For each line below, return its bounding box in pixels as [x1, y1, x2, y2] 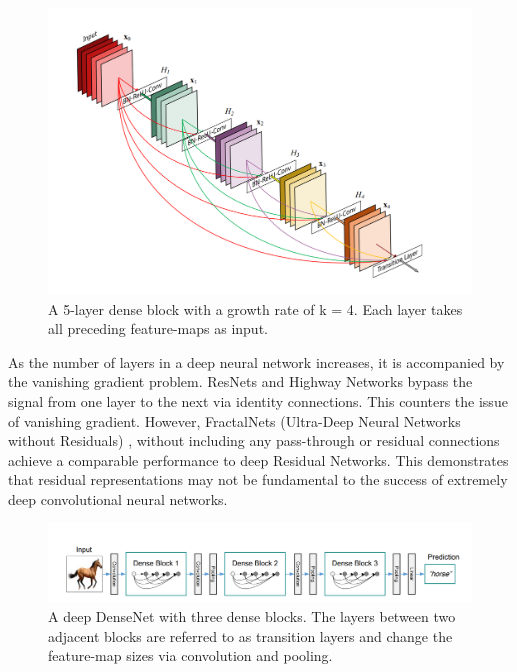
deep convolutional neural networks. [8, 488, 228, 509]
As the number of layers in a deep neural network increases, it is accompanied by [8, 351, 505, 372]
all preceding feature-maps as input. [48, 318, 268, 339]
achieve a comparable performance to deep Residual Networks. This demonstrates [8, 449, 509, 470]
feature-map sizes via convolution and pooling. [48, 645, 333, 666]
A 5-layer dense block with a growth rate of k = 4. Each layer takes [48, 298, 463, 319]
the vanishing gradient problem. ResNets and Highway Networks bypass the [8, 371, 473, 392]
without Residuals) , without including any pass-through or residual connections [8, 430, 500, 451]
